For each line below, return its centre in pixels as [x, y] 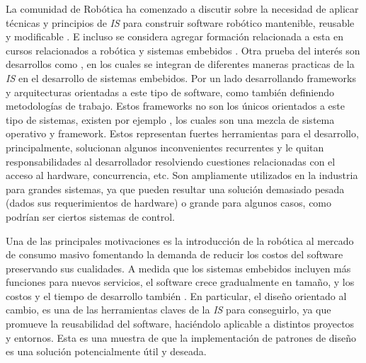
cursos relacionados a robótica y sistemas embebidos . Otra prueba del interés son [183, 50]
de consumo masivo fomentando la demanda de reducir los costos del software [175, 254]
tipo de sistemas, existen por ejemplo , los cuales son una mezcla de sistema [170, 119]
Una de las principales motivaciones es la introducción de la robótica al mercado [180, 240]
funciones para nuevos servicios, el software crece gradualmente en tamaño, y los [180, 282]
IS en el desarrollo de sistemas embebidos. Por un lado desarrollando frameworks [181, 77]
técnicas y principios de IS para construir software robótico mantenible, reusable [180, 22]
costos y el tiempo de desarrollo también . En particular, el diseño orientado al [176, 295]
